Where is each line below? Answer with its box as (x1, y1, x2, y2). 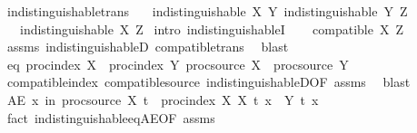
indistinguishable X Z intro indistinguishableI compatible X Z (19, 19, 403, 38)
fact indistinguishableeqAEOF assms (6, 108, 215, 127)
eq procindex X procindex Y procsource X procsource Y (6, 54, 349, 73)
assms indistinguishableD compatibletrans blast (6, 37, 289, 56)
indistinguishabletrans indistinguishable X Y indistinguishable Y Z (6, 2, 408, 20)
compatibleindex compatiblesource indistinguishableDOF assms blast (6, 72, 411, 91)
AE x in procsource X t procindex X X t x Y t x (6, 90, 319, 109)
